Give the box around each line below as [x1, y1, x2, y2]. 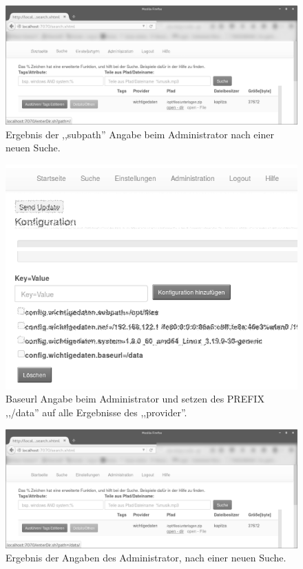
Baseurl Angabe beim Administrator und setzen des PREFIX [6, 391, 264, 406]
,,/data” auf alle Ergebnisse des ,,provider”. [6, 405, 187, 420]
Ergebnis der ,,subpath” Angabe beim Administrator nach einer [6, 127, 274, 141]
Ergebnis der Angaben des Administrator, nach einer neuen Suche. [6, 550, 286, 565]
